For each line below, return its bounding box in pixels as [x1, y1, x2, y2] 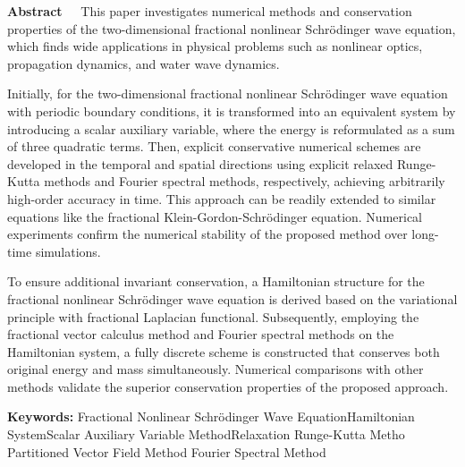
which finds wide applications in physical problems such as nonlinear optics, [7, 37, 423, 55]
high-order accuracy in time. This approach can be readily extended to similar [7, 189, 436, 208]
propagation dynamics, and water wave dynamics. [7, 54, 280, 72]
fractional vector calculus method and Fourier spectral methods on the [7, 325, 394, 344]
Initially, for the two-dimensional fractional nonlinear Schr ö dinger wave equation [7, 84, 448, 103]
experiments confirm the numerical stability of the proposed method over [7, 225, 408, 243]
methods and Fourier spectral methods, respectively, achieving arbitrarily [44, 172, 445, 191]
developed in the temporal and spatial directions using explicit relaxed [7, 154, 393, 173]
